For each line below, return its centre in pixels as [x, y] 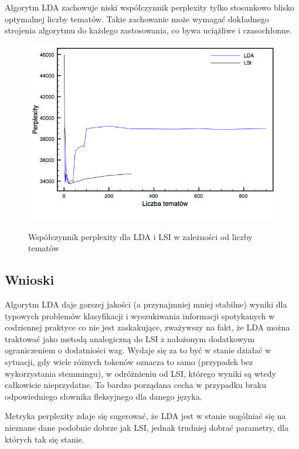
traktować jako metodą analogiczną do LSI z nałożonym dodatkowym [130, 338]
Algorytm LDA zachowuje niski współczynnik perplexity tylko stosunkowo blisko [150, 7]
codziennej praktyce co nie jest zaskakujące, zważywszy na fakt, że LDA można [147, 327]
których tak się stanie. [45, 439]
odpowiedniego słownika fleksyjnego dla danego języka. [103, 396]
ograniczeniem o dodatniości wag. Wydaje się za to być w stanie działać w [138, 350]
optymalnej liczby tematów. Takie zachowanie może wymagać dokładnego [137, 18]
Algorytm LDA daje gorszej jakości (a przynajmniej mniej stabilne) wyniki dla [146, 304]
